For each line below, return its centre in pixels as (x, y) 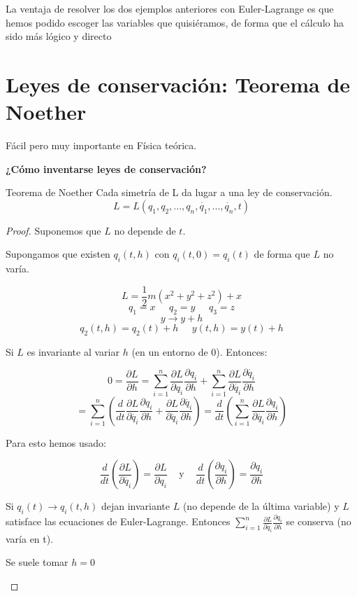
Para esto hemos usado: (56, 442)
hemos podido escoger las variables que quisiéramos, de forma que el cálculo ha (175, 22)
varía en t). (30, 538)
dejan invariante (136, 506)
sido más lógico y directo (59, 36)
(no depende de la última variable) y (261, 506)
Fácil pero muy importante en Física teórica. (101, 145)
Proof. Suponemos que (53, 230)
